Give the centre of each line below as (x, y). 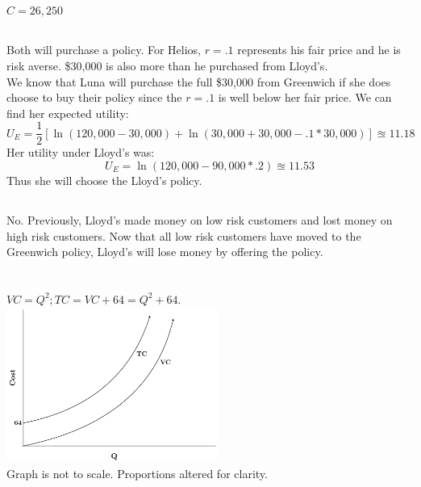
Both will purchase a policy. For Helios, (104, 50)
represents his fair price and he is (319, 50)
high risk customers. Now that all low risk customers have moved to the (184, 235)
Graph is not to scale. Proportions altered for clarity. (137, 474)
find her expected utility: (68, 113)
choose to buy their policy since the (94, 97)
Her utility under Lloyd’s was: (81, 152)
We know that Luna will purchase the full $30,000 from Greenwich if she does (199, 81)
